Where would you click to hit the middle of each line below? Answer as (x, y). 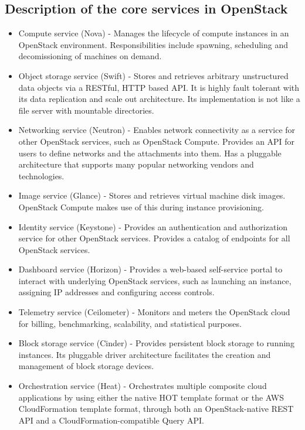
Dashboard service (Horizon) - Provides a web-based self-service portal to (150, 269)
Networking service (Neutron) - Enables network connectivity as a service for (157, 130)
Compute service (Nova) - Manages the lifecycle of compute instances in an (154, 33)
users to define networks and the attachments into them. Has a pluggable (150, 153)
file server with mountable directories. (86, 110)
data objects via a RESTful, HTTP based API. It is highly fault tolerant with (159, 87)
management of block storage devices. (86, 366)
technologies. (41, 175)
